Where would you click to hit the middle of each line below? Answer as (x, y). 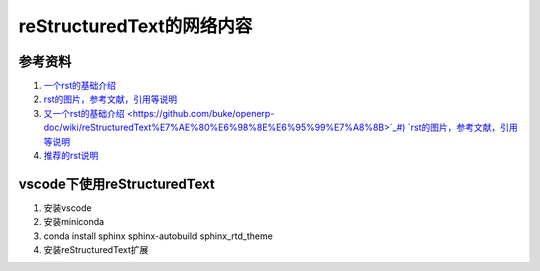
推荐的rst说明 (71, 156)
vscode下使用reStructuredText (116, 183)
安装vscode (67, 207)
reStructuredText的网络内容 (135, 26)
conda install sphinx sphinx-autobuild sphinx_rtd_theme (158, 236)
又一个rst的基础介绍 (84, 113)
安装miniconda (74, 222)
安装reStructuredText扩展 (96, 250)
